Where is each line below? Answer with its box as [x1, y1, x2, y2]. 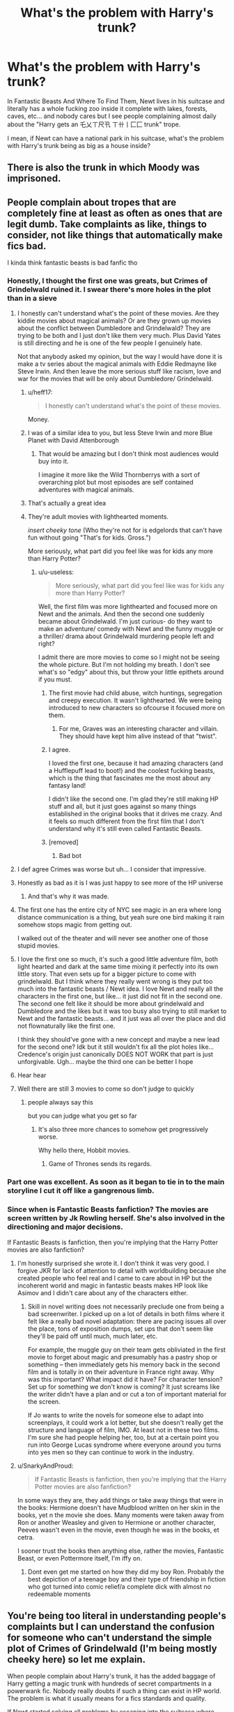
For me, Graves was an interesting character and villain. [58, 725, 219, 733]
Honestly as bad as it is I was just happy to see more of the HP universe [17, 878, 224, 887]
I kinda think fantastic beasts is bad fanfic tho [7, 258, 138, 267]
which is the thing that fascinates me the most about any [48, 774, 211, 783]
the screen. [27, 1397, 61, 1405]
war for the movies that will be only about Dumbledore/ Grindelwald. [17, 375, 214, 383]
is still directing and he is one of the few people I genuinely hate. [17, 339, 203, 347]
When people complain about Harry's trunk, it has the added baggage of [7, 1672, 216, 1681]
